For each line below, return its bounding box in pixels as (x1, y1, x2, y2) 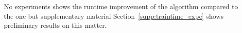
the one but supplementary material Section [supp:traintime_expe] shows (4, 11, 224, 21)
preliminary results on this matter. (4, 20, 107, 30)
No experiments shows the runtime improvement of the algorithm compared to (4, 1, 238, 11)
